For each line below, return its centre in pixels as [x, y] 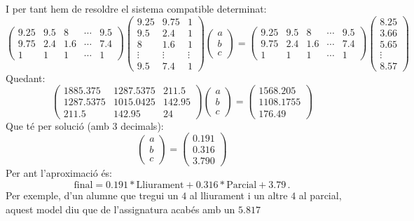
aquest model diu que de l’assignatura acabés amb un [120, 209]
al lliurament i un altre [239, 195]
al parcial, [320, 195]
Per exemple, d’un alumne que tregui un [92, 195]
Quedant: [26, 78]
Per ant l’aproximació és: [59, 173]
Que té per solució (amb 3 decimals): [85, 125]
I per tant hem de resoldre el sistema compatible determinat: [136, 8]
